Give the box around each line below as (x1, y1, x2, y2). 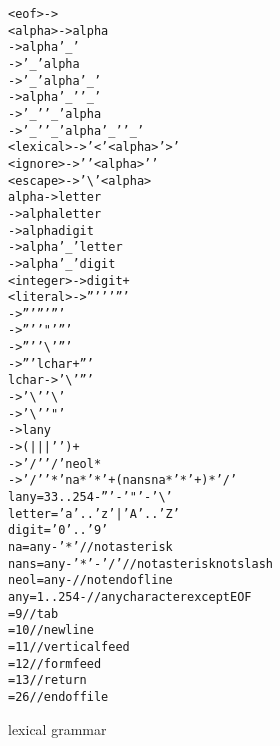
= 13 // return (8, 673, 87, 688)
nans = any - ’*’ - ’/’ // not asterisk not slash (8, 556, 273, 571)
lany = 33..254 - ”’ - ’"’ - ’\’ (8, 490, 173, 505)
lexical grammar (8, 718, 107, 739)
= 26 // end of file (8, 689, 109, 704)
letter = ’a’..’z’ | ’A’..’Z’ (8, 506, 180, 521)
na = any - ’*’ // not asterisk (8, 540, 173, 554)
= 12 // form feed (8, 656, 102, 671)
